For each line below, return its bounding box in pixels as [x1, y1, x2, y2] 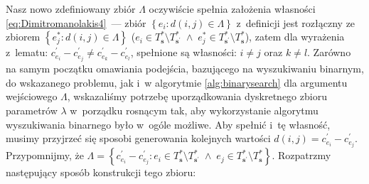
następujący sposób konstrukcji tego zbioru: [6, 165, 196, 180]
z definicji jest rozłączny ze [236, 15, 355, 30]
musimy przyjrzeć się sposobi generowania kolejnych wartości [6, 131, 271, 146]
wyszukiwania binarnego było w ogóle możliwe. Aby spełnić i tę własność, [6, 117, 331, 131]
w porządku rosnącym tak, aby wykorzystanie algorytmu [70, 103, 319, 118]
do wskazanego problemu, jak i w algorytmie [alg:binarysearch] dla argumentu [6, 75, 348, 90]
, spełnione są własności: [130, 45, 237, 60]
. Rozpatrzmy [272, 148, 331, 163]
